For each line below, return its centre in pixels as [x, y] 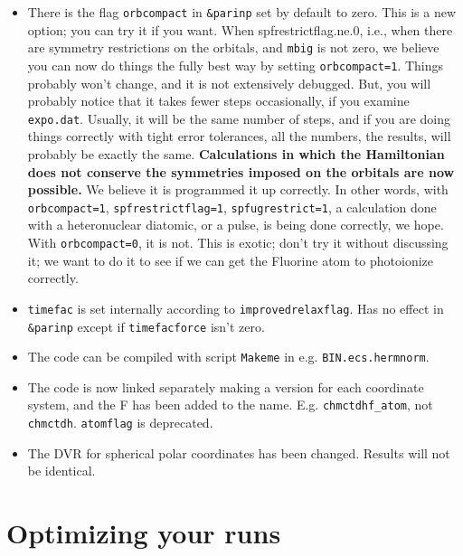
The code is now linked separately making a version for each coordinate [226, 386]
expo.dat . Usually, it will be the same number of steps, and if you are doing [239, 118]
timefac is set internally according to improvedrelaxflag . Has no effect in [236, 308]
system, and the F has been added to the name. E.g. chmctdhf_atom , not [230, 405]
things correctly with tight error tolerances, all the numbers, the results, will [239, 136]
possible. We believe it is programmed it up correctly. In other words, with [238, 189]
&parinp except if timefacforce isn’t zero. [146, 326]
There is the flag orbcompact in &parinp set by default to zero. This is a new [242, 12]
